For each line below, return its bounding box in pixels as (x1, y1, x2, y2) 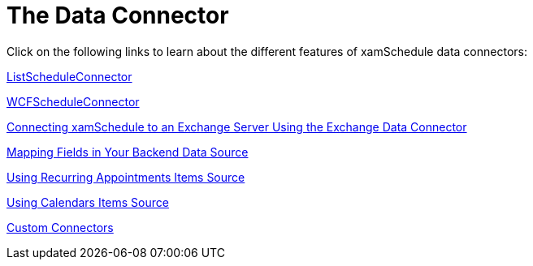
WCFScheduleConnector (6, 94, 140, 109)
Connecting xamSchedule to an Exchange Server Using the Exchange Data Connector (6, 119, 467, 134)
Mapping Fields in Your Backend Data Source (6, 144, 249, 159)
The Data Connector (6, 2, 229, 29)
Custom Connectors (6, 220, 114, 234)
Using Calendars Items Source (6, 195, 169, 209)
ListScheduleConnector (6, 69, 132, 84)
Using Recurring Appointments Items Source (6, 169, 245, 184)
